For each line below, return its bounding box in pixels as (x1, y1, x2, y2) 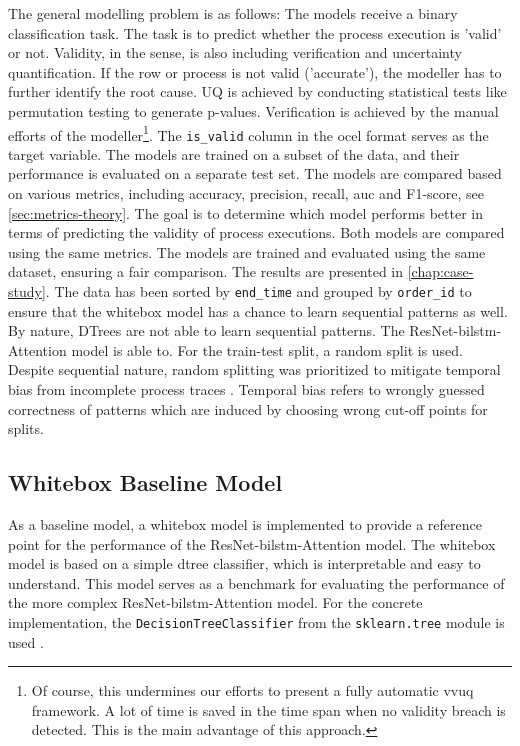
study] (8, 281, 46, 302)
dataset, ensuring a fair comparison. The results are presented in (8, 261, 404, 282)
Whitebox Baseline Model (8, 467, 283, 498)
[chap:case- (407, 261, 474, 282)
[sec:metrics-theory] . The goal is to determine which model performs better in (8, 202, 483, 223)
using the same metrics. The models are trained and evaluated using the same (8, 241, 486, 262)
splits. (8, 418, 44, 439)
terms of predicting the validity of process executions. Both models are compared (8, 222, 505, 243)
